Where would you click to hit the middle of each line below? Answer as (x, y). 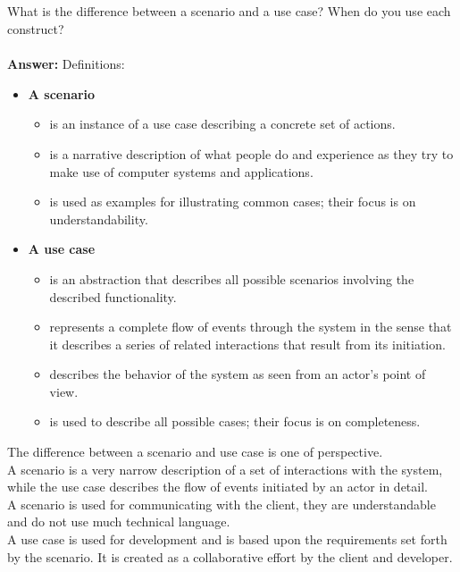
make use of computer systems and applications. (181, 171)
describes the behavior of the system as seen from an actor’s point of (238, 374)
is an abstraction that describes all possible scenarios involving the (232, 278)
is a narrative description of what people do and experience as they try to (251, 153)
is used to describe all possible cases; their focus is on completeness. (235, 421)
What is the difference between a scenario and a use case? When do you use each (229, 11)
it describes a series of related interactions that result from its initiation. (247, 344)
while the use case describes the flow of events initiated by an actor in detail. (217, 487)
